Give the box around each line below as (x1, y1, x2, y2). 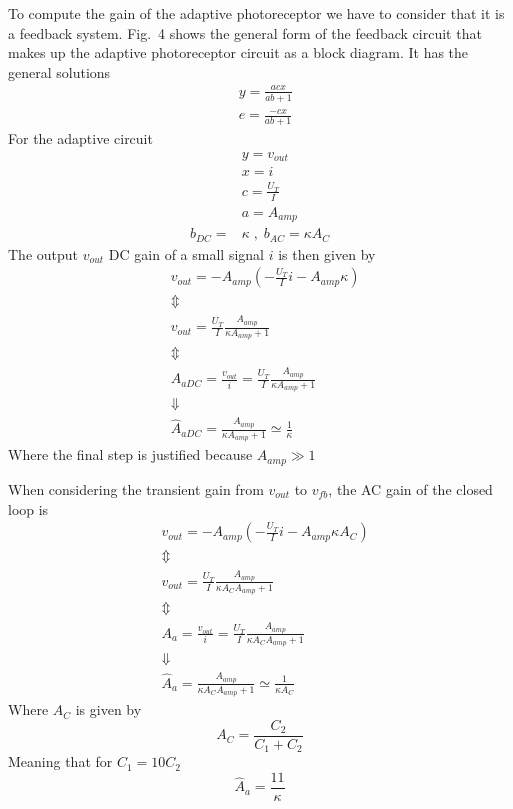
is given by (75, 699, 142, 720)
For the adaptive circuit (8, 128, 153, 149)
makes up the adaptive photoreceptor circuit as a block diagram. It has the (8, 42, 469, 63)
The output (8, 243, 79, 264)
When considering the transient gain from (8, 478, 264, 499)
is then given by (278, 243, 376, 264)
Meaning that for (8, 751, 113, 772)
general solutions (8, 61, 111, 82)
